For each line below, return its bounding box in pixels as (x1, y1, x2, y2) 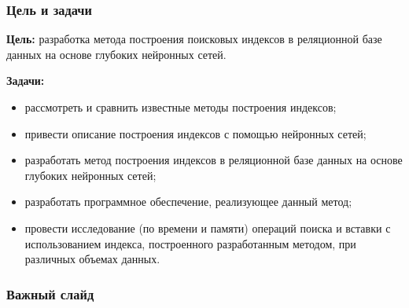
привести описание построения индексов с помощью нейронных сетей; (24, 125, 367, 141)
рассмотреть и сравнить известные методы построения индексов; (24, 99, 337, 115)
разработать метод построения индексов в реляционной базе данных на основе (24, 152, 403, 168)
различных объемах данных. (24, 251, 160, 267)
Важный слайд (6, 284, 94, 303)
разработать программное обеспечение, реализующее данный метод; (24, 193, 352, 210)
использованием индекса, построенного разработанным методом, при (24, 235, 356, 251)
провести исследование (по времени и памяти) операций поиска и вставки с (24, 219, 391, 236)
